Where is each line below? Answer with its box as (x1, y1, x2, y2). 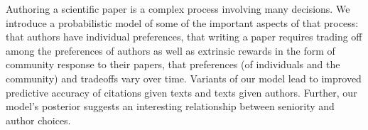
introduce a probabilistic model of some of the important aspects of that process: (6, 15, 359, 30)
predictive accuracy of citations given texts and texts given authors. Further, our (6, 85, 357, 99)
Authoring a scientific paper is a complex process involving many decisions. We (6, 1, 350, 16)
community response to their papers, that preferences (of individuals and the (6, 57, 340, 72)
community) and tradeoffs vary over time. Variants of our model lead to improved (6, 70, 362, 85)
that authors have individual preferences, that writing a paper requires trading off (6, 29, 362, 44)
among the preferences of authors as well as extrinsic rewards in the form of (6, 43, 335, 58)
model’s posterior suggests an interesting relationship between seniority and (6, 99, 335, 114)
